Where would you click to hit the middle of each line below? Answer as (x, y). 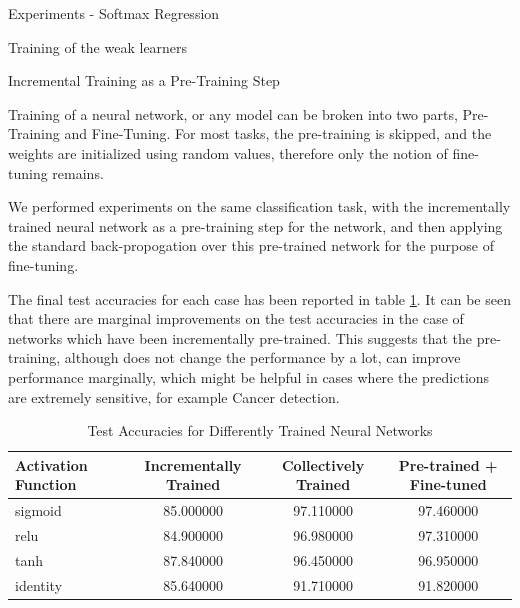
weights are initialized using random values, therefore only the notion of (228, 152)
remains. (78, 172)
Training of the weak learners (98, 46)
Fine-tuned (448, 484)
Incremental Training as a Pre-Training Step (144, 80)
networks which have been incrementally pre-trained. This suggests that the (240, 337)
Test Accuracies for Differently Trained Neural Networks (260, 430)
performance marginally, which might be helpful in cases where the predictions (249, 376)
